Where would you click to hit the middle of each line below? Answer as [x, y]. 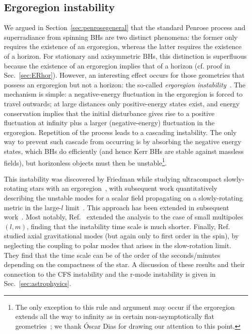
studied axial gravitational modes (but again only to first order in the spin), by [121, 236]
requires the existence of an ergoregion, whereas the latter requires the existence [123, 46]
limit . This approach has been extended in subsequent [147, 207]
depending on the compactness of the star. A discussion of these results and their [125, 264]
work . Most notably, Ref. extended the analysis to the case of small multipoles [124, 217]
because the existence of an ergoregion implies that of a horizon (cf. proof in [117, 65]
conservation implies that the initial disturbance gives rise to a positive [109, 113]
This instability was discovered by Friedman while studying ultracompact [113, 178]
